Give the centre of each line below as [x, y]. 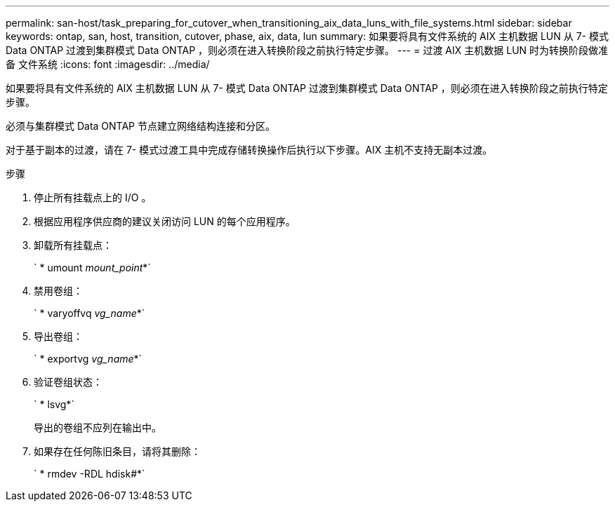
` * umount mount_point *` [92, 268]
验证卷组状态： [68, 382]
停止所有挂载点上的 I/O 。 [93, 197]
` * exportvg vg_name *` [88, 359]
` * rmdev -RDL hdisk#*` [90, 474]
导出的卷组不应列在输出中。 [98, 427]
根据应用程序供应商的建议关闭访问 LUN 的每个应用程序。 [165, 221]
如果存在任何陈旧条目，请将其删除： [117, 451]
